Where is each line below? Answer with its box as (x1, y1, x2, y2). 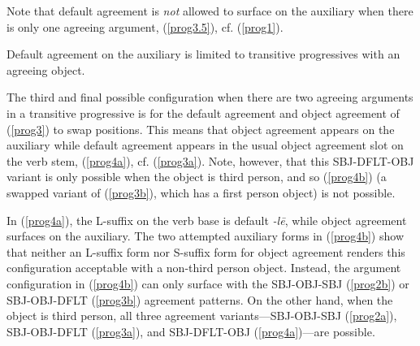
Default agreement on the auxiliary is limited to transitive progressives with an (6, 45, 401, 63)
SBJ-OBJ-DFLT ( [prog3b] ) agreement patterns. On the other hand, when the (6, 291, 393, 308)
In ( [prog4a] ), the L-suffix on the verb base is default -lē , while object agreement (6, 211, 407, 228)
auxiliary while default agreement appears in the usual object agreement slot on (6, 136, 404, 154)
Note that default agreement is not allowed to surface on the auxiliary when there (6, 2, 414, 19)
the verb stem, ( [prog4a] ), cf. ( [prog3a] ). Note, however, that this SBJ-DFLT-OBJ (6, 152, 414, 169)
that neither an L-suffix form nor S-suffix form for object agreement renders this (6, 243, 405, 260)
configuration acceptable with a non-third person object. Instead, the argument (6, 259, 401, 276)
